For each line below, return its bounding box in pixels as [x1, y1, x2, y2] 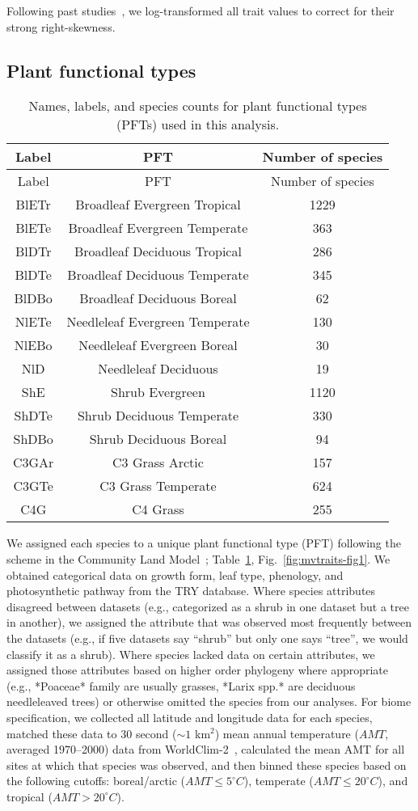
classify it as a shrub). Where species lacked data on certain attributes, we [6, 645, 375, 662]
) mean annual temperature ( [214, 724, 359, 741]
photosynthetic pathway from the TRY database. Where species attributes [6, 582, 376, 599]
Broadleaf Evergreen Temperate [68, 218, 248, 238]
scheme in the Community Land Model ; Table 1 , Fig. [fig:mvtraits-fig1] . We [6, 550, 391, 567]
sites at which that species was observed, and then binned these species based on [6, 756, 407, 773]
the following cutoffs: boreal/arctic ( [6, 772, 186, 789]
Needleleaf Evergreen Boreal [78, 336, 238, 355]
